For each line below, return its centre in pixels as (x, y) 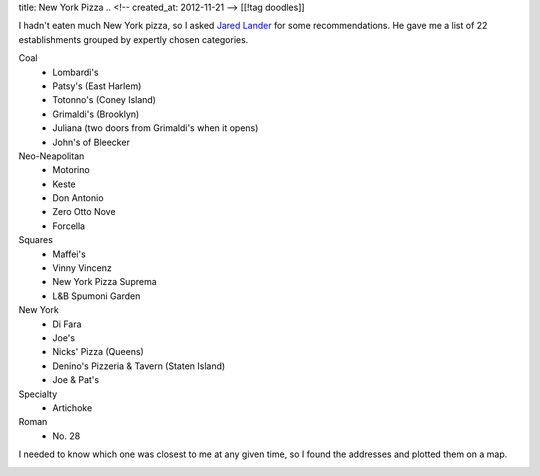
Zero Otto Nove (84, 212)
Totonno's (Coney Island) (104, 100)
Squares (36, 240)
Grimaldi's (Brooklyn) (96, 114)
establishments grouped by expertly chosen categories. (133, 39)
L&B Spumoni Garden (96, 296)
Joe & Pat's (76, 380)
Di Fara (67, 324)
